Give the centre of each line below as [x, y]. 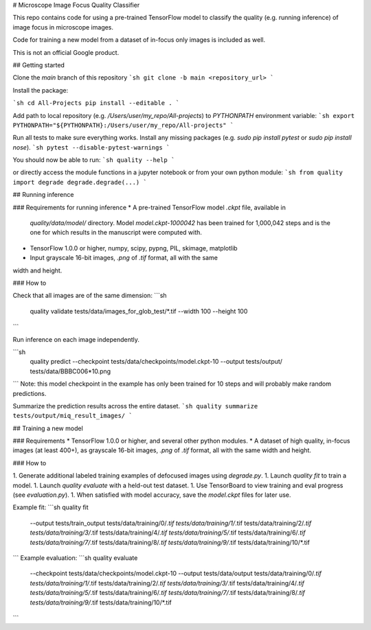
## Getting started [39, 65]
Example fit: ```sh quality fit [50, 507]
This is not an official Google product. [66, 52]
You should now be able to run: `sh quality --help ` [94, 160]
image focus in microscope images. [63, 27]
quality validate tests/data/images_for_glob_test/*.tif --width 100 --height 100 [139, 311]
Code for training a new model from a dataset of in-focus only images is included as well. [139, 40]
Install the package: [41, 90]
